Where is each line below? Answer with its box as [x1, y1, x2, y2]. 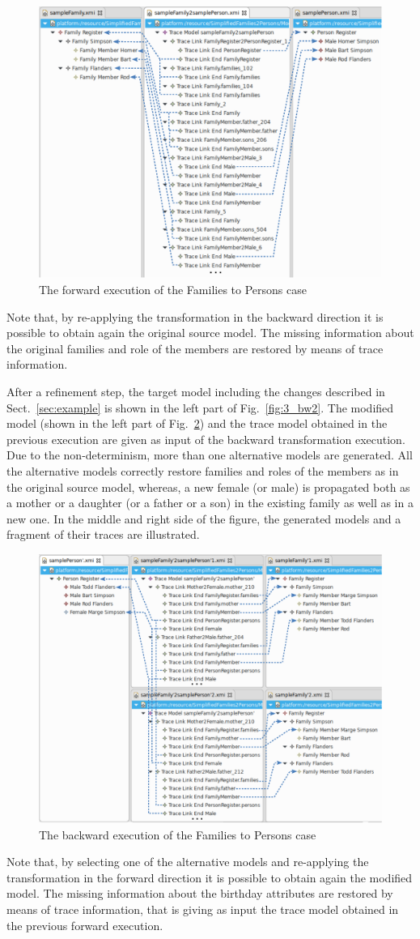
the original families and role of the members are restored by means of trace [6, 339, 384, 356]
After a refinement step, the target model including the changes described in [6, 382, 385, 399]
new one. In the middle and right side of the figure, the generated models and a [6, 510, 401, 527]
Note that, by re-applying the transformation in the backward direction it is [6, 308, 384, 325]
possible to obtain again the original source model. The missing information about [6, 324, 414, 341]
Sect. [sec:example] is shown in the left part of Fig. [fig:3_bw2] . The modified [6, 399, 394, 416]
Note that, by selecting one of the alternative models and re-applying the [6, 853, 369, 870]
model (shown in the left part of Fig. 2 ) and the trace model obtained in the [6, 415, 388, 432]
